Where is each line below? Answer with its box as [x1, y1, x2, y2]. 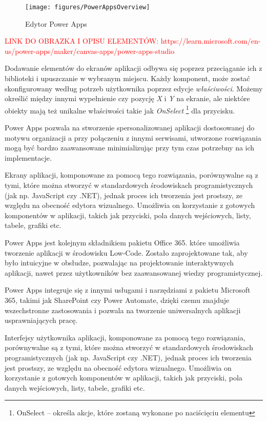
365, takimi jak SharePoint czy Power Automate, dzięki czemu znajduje [5, 294, 230, 305]
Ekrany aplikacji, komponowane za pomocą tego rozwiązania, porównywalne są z [5, 169, 258, 180]
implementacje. [5, 152, 52, 163]
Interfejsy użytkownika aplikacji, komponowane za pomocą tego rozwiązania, [5, 332, 245, 342]
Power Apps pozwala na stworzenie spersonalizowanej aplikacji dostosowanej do [5, 122, 255, 133]
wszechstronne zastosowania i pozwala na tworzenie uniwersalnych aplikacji [5, 304, 241, 315]
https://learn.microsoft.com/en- [160, 35, 261, 46]
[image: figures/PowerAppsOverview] [25, 4, 150, 11]
